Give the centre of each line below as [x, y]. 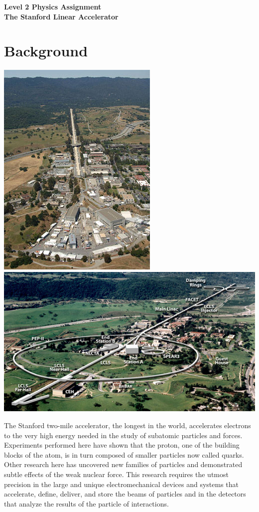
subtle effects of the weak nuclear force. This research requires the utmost [116, 474]
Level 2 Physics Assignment [53, 6]
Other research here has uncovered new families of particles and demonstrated [123, 464]
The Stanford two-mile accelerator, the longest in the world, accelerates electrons [128, 425]
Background [46, 51]
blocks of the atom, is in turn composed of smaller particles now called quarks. [124, 454]
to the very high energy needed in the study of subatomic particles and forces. [123, 435]
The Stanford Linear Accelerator [61, 16]
